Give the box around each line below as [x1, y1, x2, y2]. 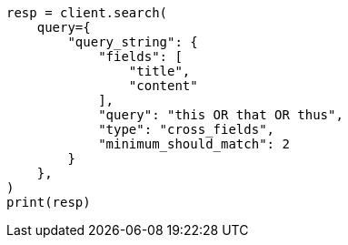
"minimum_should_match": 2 [98, 137, 290, 151]
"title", [128, 64, 191, 78]
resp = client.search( [6, 5, 168, 20]
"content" [128, 78, 198, 93]
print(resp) [6, 195, 91, 209]
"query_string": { [67, 35, 198, 49]
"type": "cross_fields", [98, 122, 275, 137]
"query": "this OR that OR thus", [98, 107, 343, 122]
